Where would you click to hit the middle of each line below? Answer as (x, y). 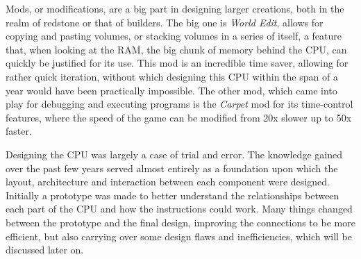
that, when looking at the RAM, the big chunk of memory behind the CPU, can (176, 49)
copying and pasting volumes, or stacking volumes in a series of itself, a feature (174, 36)
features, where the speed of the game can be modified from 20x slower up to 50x (179, 117)
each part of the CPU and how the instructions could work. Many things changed (179, 209)
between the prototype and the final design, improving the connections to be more (180, 222)
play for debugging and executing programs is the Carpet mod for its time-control (179, 104)
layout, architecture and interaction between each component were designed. (168, 182)
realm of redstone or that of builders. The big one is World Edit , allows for (165, 22)
